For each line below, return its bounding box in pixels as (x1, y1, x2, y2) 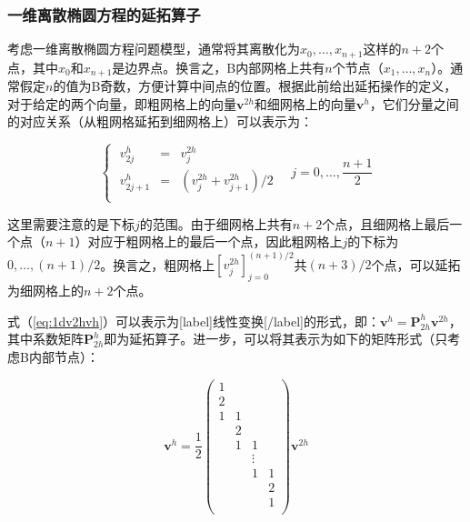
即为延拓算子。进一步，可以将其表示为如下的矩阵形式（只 (104, 329, 448, 348)
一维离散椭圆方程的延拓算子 (7, 3, 201, 25)
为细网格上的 (7, 281, 84, 300)
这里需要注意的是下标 (7, 214, 135, 233)
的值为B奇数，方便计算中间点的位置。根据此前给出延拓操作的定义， (53, 76, 457, 95)
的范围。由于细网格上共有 (139, 214, 293, 233)
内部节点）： (28, 347, 99, 366)
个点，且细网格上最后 (322, 214, 450, 233)
